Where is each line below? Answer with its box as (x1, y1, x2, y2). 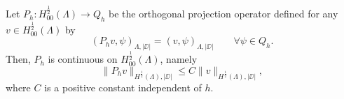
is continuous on (48, 52, 118, 66)
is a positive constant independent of (44, 79, 202, 94)
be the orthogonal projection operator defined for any (109, 6, 338, 21)
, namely (160, 52, 198, 66)
